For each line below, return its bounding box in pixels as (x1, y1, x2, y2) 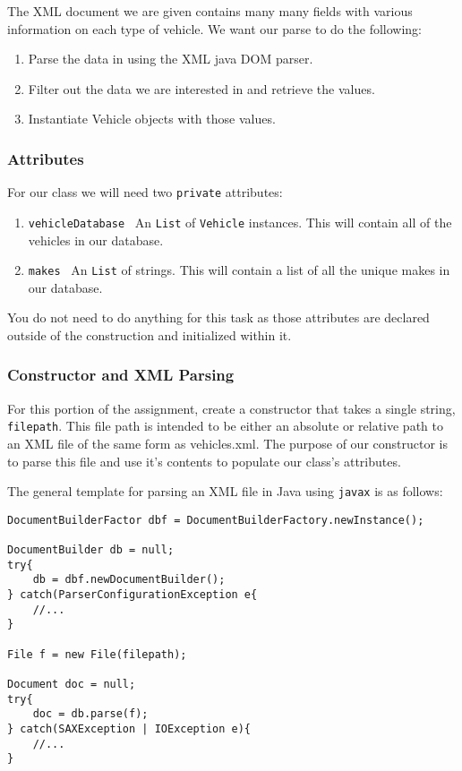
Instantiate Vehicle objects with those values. (28, 109, 276, 128)
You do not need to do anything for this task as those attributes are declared (7, 308, 430, 327)
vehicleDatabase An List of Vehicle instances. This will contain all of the (28, 212, 452, 231)
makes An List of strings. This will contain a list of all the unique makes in (28, 261, 450, 279)
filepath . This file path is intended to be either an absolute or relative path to (7, 416, 443, 435)
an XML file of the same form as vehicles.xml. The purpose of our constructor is (7, 434, 448, 452)
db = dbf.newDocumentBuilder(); (32, 573, 226, 587)
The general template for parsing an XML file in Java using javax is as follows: (7, 482, 443, 501)
